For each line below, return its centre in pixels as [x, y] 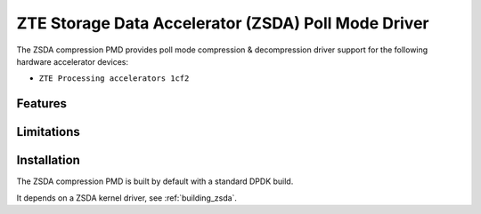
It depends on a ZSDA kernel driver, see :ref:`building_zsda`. [127, 198]
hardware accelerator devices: [73, 61]
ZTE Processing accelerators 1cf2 [114, 79]
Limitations [48, 132]
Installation [48, 160]
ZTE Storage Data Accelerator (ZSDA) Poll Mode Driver [223, 23]
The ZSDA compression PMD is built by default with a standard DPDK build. [155, 181]
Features [41, 103]
